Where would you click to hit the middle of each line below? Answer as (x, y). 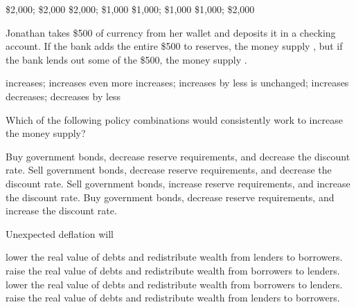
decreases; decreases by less (63, 96)
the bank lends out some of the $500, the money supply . (126, 59)
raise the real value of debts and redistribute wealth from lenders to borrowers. (173, 298)
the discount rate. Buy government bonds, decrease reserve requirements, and (170, 197)
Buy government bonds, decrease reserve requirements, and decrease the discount (178, 156)
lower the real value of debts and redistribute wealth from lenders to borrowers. (174, 257)
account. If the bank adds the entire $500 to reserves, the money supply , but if (174, 46)
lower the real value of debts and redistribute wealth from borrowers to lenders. (174, 284)
